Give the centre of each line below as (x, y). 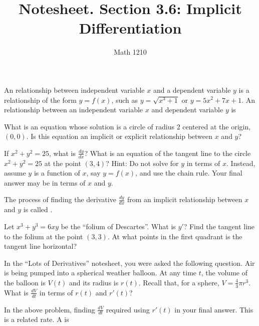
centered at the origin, (217, 126)
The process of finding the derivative (60, 199)
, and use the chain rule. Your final (189, 173)
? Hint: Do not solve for (142, 163)
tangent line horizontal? (41, 246)
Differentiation (130, 28)
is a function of (57, 173)
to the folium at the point (44, 236)
